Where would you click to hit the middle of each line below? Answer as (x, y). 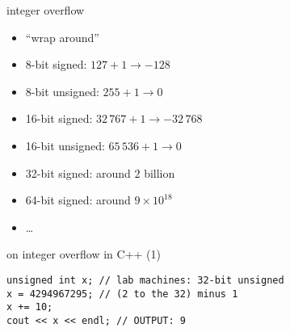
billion (160, 172)
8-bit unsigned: (62, 91)
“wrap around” (62, 37)
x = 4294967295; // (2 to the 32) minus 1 (122, 294)
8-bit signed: (56, 64)
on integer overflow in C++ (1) (84, 254)
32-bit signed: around (78, 172)
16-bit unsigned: (65, 145)
